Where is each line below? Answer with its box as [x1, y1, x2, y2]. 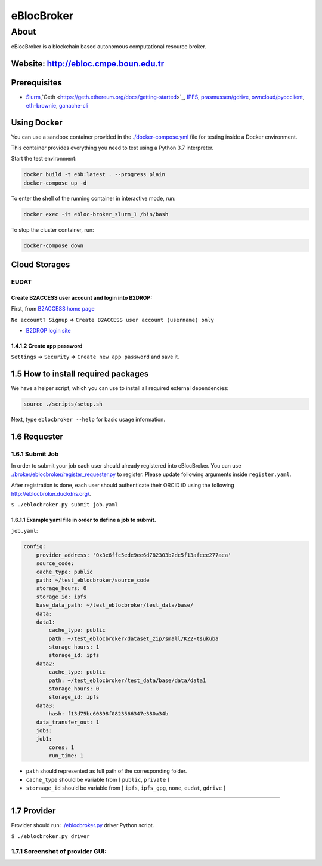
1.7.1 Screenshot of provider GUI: [11, 847, 107, 855]
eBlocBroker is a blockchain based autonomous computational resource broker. [11, 43, 207, 50]
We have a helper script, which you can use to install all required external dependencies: [11, 385, 229, 392]
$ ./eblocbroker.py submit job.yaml [11, 502, 119, 508]
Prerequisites [11, 78, 62, 88]
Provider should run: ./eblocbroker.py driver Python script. [11, 821, 154, 828]
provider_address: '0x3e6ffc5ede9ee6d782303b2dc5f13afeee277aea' [36, 551, 231, 558]
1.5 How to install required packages [11, 369, 149, 379]
